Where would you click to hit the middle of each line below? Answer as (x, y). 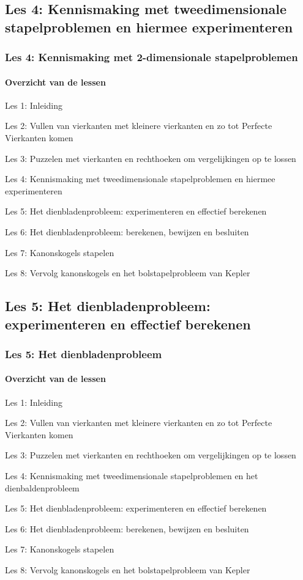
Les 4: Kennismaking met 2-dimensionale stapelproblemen (151, 57)
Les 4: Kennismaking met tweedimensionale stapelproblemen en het (132, 475)
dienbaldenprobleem (42, 487)
